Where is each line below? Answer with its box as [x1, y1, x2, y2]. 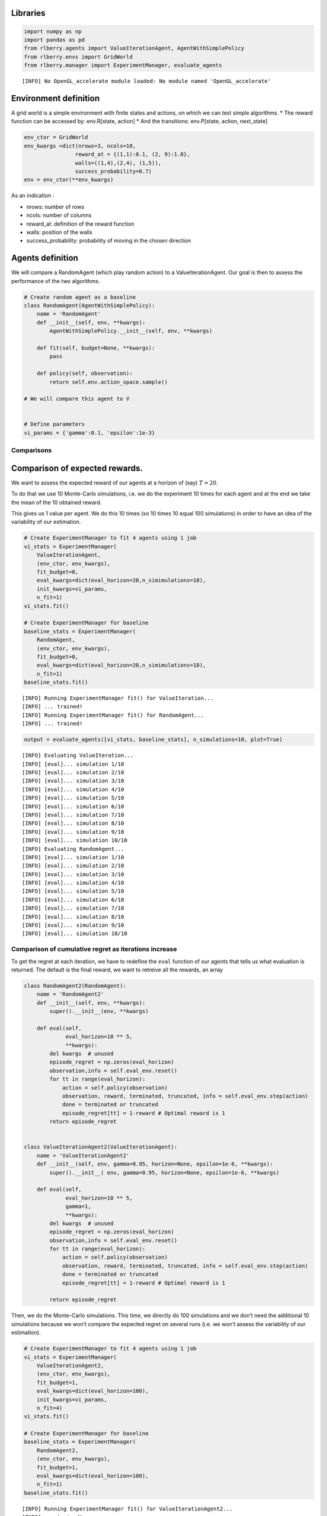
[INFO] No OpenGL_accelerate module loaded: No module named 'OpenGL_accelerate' [22, 78, 271, 85]
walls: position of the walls [26, 228, 93, 236]
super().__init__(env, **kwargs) [49, 1008, 149, 1015]
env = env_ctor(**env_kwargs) [24, 176, 114, 183]
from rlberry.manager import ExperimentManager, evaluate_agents [24, 62, 222, 69]
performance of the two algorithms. [11, 277, 100, 284]
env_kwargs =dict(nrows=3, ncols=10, [24, 143, 136, 149]
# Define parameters [24, 421, 85, 428]
